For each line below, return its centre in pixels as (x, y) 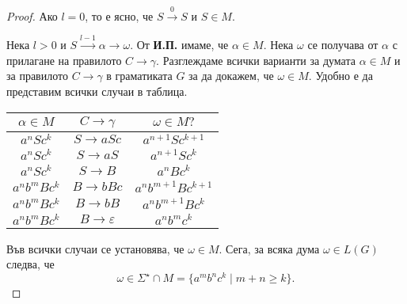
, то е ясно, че (119, 15)
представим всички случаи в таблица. (97, 91)
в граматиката (139, 76)
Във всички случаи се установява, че (95, 248)
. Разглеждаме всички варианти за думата (256, 60)
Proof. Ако (32, 15)
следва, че (30, 264)
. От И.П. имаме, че (179, 45)
